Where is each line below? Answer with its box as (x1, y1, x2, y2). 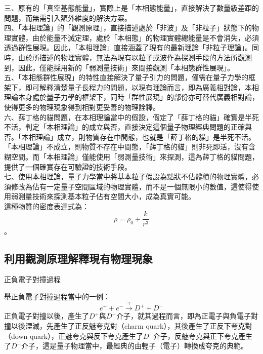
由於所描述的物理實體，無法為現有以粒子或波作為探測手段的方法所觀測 (18, 52, 252, 62)
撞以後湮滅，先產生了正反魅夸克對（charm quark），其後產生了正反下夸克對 (4, 320, 252, 331)
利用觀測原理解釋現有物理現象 (4, 250, 153, 266)
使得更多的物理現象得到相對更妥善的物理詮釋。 (4, 101, 160, 112)
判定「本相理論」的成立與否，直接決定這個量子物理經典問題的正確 (25, 122, 245, 132)
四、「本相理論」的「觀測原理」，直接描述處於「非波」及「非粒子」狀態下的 (4, 22, 252, 33)
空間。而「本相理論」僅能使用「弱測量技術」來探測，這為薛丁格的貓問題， (11, 151, 259, 162)
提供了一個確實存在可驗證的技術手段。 (4, 161, 131, 172)
